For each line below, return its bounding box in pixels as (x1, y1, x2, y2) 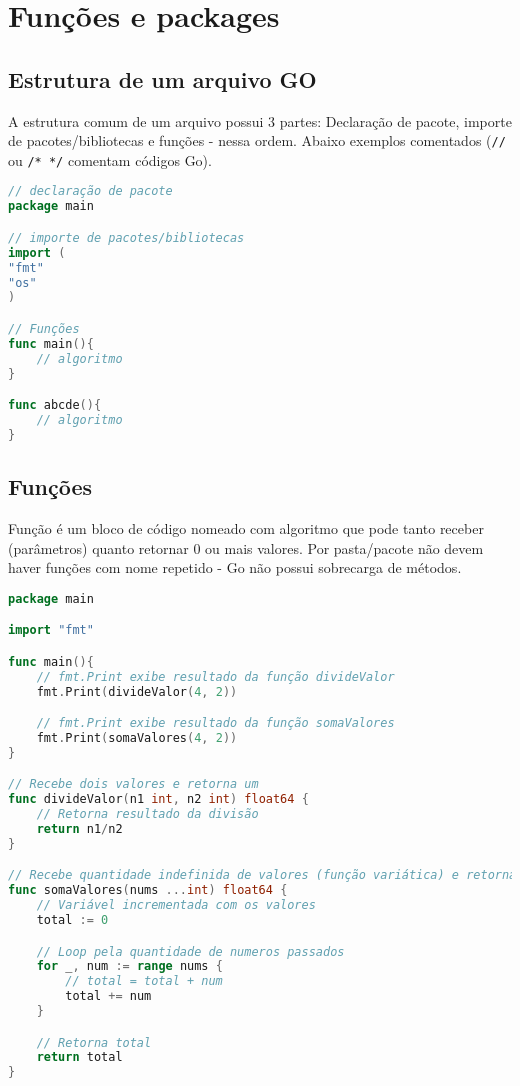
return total (36, 1050, 123, 1065)
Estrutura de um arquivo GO (8, 63, 317, 94)
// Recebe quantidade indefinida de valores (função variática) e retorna (8, 868, 517, 883)
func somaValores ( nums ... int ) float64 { (8, 883, 288, 898)
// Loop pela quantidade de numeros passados (36, 944, 345, 959)
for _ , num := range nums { (36, 959, 223, 974)
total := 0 (36, 912, 109, 927)
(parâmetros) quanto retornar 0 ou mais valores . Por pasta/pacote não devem (8, 537, 484, 558)
